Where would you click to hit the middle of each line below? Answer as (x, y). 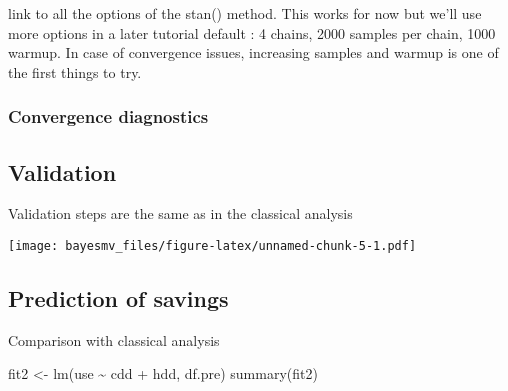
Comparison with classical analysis (114, 339)
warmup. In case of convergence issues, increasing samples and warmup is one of (253, 52)
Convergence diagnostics (108, 116)
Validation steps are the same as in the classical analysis (180, 213)
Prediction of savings (118, 298)
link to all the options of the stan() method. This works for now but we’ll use (245, 13)
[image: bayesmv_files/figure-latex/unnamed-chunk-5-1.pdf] (212, 246)
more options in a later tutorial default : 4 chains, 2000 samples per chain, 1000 (252, 32)
